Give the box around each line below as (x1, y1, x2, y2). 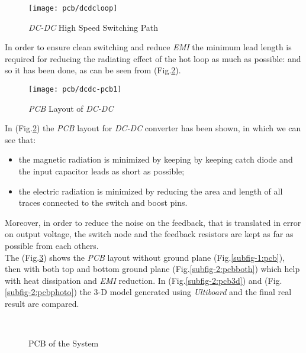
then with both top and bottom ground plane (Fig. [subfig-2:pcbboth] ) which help (5, 263, 300, 275)
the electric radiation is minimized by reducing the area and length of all (18, 184, 283, 197)
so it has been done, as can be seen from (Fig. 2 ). (5, 64, 181, 76)
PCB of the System (28, 337, 99, 349)
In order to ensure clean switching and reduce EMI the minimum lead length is (5, 41, 292, 53)
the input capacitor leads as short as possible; (18, 165, 185, 177)
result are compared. (5, 297, 79, 309)
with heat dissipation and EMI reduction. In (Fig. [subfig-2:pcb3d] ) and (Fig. (5, 274, 282, 286)
